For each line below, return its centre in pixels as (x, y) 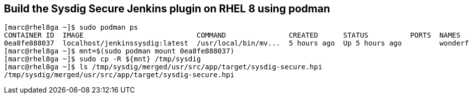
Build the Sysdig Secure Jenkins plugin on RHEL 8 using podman (167, 9)
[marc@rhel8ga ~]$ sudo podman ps (71, 27)
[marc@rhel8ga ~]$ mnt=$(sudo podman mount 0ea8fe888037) (119, 51)
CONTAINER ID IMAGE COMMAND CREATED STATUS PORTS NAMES (232, 35)
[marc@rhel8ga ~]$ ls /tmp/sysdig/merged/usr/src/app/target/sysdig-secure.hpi (163, 67)
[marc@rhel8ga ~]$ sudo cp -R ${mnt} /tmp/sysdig (103, 59)
